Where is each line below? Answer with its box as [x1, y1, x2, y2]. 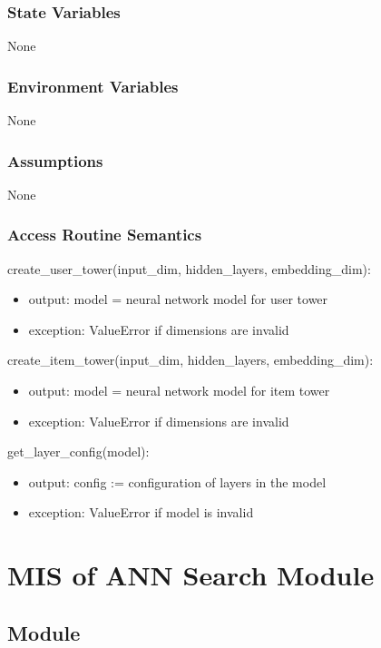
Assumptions [7, 149, 103, 172]
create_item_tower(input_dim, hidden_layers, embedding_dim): [7, 350, 374, 369]
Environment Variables [7, 74, 179, 97]
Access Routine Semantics [7, 223, 202, 246]
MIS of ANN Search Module [7, 556, 375, 594]
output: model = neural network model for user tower [28, 290, 328, 309]
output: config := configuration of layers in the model [28, 472, 327, 491]
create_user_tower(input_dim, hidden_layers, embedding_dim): [7, 259, 371, 278]
